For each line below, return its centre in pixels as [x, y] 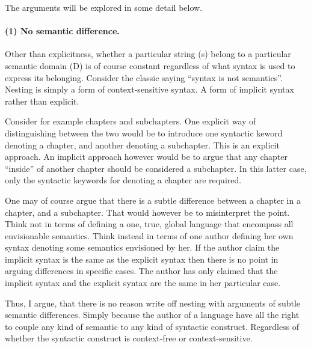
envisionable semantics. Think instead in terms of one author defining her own [149, 235]
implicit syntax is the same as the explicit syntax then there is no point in [142, 259]
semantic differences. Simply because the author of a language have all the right [152, 315]
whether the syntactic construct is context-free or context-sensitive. [129, 338]
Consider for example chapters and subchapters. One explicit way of [131, 121]
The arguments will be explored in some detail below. [104, 7]
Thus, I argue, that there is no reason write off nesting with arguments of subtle [153, 303]
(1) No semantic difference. [62, 31]
